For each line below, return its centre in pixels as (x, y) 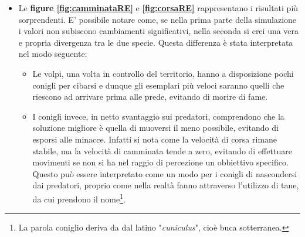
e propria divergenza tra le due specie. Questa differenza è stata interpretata (156, 42)
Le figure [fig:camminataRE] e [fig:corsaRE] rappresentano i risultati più (158, 8)
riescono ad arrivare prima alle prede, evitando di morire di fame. (150, 97)
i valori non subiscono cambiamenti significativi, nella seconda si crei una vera (159, 31)
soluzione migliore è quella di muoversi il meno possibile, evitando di (155, 128)
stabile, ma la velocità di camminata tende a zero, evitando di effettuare (162, 150)
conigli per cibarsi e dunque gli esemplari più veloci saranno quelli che (158, 85)
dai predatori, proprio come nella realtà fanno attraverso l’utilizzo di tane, (166, 185)
